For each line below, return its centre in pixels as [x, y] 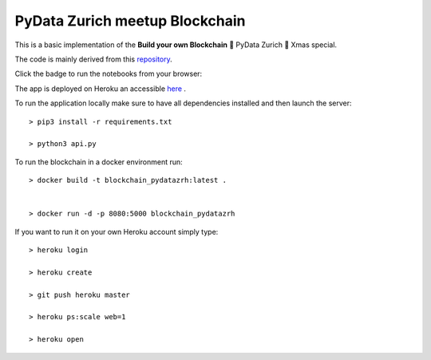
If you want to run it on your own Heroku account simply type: [117, 231]
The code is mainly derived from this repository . [94, 59]
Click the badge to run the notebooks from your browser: [109, 74]
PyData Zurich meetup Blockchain [130, 21]
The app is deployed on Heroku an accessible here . [101, 89]
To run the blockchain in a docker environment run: [99, 162]
